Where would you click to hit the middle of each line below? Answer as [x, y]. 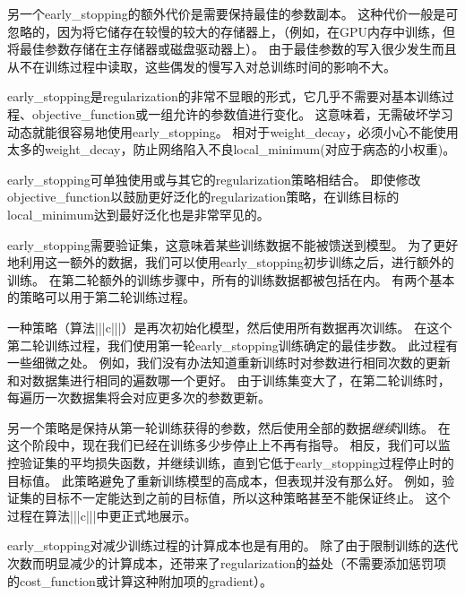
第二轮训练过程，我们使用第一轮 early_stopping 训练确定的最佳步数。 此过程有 [233, 345]
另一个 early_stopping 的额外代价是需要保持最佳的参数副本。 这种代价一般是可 [233, 13]
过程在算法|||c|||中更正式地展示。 [102, 515]
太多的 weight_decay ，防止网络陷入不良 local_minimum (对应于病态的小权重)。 [232, 149]
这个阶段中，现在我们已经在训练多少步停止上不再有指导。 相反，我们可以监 [229, 445]
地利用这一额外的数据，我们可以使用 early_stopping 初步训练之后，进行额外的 [231, 262]
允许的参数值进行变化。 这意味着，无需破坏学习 [313, 113]
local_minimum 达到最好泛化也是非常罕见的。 [138, 214]
